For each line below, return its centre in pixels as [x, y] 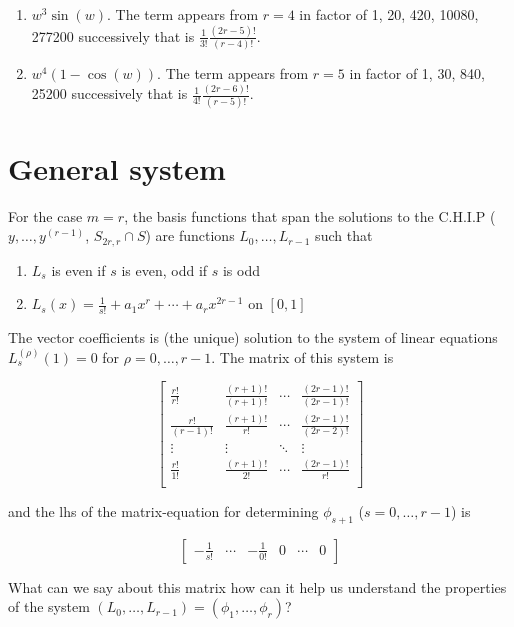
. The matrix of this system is [302, 356]
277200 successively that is [113, 35]
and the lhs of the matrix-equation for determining [163, 510]
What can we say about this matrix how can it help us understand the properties [257, 586]
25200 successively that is [109, 93]
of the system [49, 606]
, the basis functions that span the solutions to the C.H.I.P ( [310, 215]
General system [117, 167]
